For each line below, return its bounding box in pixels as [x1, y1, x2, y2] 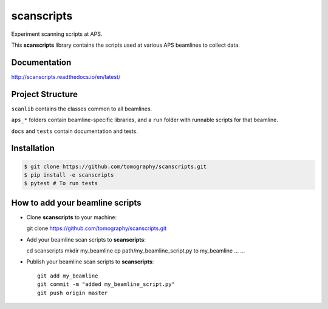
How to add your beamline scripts [11, 197, 142, 208]
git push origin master [37, 289, 108, 296]
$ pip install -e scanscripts [24, 171, 114, 178]
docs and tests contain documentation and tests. [11, 127, 138, 135]
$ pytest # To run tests [24, 180, 98, 187]
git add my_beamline [37, 272, 98, 279]
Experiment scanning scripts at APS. [11, 30, 103, 38]
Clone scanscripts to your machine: [26, 213, 117, 221]
